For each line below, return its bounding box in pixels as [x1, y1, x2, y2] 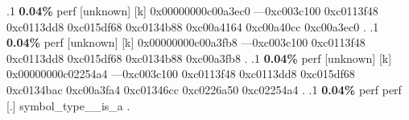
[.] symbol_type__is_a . [6, 97, 130, 114]
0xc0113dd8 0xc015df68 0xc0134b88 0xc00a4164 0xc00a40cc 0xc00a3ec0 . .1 [6, 18, 379, 35]
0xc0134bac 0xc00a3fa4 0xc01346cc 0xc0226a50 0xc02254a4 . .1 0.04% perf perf [6, 81, 402, 97]
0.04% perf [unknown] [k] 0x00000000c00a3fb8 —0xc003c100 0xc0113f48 [6, 34, 366, 51]
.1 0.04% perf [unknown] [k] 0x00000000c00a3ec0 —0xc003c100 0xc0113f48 [6, 2, 378, 19]
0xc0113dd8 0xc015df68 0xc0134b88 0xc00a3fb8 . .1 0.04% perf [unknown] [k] [6, 49, 392, 66]
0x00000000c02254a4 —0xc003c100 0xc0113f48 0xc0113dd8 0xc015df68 [6, 65, 355, 82]
